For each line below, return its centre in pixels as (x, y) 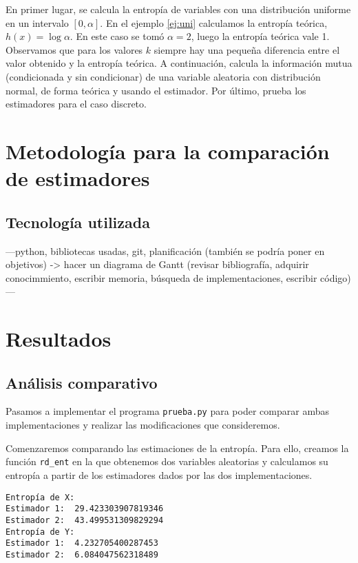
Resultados (59, 339)
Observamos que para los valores (74, 49)
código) (336, 277)
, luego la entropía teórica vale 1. (260, 36)
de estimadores (78, 178)
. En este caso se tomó (117, 36)
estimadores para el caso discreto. (76, 104)
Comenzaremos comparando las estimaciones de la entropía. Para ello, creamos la (177, 448)
